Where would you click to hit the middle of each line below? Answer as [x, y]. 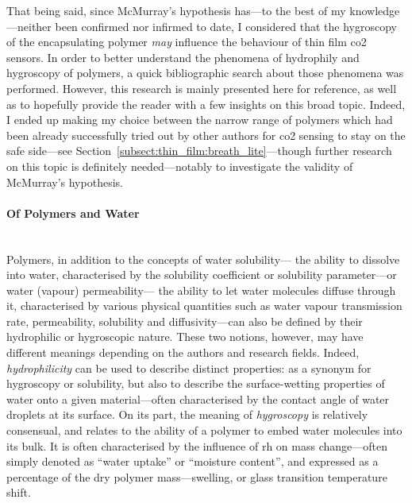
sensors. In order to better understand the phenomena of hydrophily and [183, 57]
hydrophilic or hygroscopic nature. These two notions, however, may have [185, 337]
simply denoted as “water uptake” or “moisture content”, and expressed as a [193, 461]
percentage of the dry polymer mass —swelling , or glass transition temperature [197, 476]
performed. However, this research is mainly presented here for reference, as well [202, 88]
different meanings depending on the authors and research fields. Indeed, [183, 352]
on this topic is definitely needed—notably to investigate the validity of [180, 166]
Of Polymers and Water [73, 213]
